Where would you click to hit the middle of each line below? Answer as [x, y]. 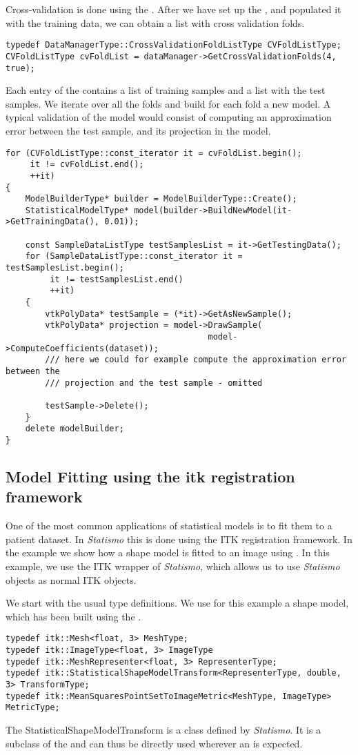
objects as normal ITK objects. [71, 579]
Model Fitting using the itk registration [150, 476]
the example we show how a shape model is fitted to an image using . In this [168, 552]
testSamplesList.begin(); [65, 268]
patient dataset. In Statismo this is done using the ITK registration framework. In [179, 539]
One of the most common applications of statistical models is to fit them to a [169, 526]
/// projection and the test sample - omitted [154, 383]
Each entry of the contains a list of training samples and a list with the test [166, 90]
